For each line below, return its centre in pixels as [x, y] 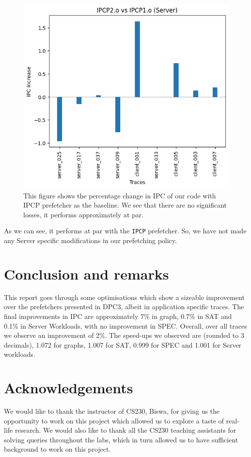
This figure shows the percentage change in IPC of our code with [120, 195]
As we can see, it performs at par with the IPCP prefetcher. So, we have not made [125, 231]
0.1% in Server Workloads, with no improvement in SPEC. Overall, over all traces [125, 325]
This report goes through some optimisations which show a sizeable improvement [124, 297]
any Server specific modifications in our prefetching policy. [90, 240]
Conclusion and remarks [86, 273]
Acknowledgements [69, 388]
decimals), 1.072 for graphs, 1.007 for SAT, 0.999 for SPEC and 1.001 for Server [123, 344]
